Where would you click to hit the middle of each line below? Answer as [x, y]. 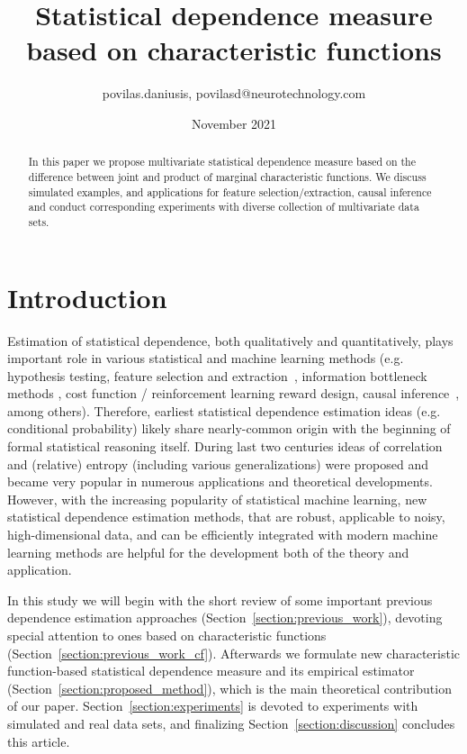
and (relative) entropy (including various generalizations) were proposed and [218, 463]
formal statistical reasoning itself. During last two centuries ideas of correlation [225, 446]
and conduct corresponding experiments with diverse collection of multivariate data [224, 207]
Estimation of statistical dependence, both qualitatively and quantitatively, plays [230, 340]
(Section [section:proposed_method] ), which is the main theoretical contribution [229, 688]
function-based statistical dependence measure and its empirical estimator [211, 671]
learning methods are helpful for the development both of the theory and [208, 552]
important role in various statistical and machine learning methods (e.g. [206, 358]
